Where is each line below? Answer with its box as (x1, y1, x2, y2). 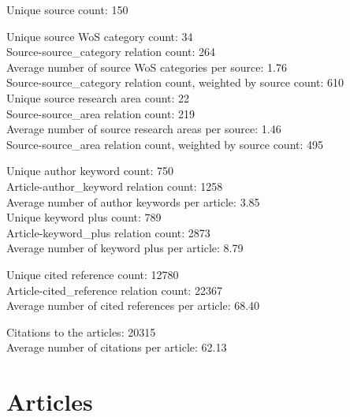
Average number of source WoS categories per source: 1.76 (6, 58, 287, 75)
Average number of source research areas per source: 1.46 (6, 121, 281, 137)
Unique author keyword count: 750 (6, 162, 174, 179)
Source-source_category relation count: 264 (6, 43, 216, 60)
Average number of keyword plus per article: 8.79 (6, 240, 244, 256)
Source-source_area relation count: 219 (6, 105, 195, 121)
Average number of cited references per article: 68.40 (6, 297, 260, 314)
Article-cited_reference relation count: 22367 (6, 281, 222, 298)
